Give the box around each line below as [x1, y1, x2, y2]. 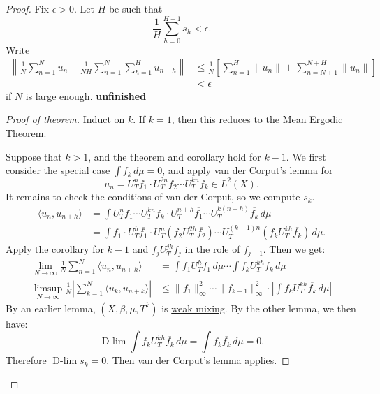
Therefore [6, 353, 47, 367]
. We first [286, 149, 326, 163]
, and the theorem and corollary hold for [88, 149, 261, 163]
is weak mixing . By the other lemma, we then [161, 300, 356, 315]
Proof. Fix [6, 1, 49, 15]
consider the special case [6, 163, 110, 177]
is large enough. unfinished [25, 88, 147, 103]
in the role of [184, 242, 240, 256]
